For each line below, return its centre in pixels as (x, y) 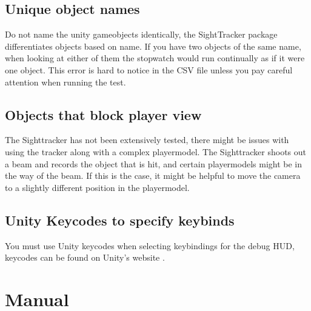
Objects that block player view (103, 114)
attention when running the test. (65, 82)
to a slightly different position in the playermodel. (97, 187)
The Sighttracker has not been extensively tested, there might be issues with (147, 140)
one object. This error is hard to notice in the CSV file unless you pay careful (149, 69)
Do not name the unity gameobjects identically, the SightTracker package (141, 34)
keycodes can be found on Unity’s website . (85, 257)
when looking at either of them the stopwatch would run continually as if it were (155, 58)
